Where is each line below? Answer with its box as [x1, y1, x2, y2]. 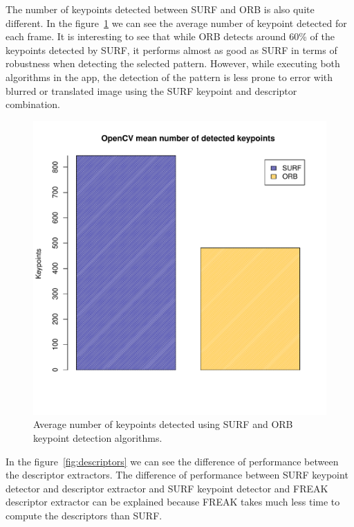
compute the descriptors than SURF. [6, 508, 162, 522]
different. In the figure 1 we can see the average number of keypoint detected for [6, 15, 347, 30]
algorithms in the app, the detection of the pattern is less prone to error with [6, 69, 333, 84]
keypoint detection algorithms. [33, 430, 162, 445]
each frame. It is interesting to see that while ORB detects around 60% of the [6, 29, 335, 44]
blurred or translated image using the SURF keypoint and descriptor [6, 83, 297, 98]
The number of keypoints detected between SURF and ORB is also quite [6, 2, 315, 16]
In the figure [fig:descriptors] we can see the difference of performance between [6, 454, 339, 468]
